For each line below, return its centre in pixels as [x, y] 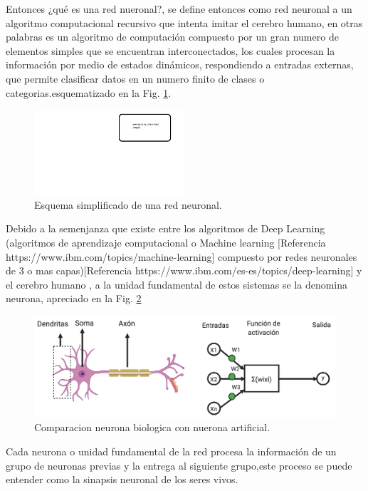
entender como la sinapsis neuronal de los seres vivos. [122, 479]
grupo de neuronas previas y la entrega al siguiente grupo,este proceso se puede [179, 465]
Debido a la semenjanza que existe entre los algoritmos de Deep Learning [165, 228]
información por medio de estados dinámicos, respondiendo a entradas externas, [180, 64]
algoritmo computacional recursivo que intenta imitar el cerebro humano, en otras [184, 22]
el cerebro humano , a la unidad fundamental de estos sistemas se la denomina [177, 284]
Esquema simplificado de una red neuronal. [128, 204]
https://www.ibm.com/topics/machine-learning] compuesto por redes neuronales [182, 256]
